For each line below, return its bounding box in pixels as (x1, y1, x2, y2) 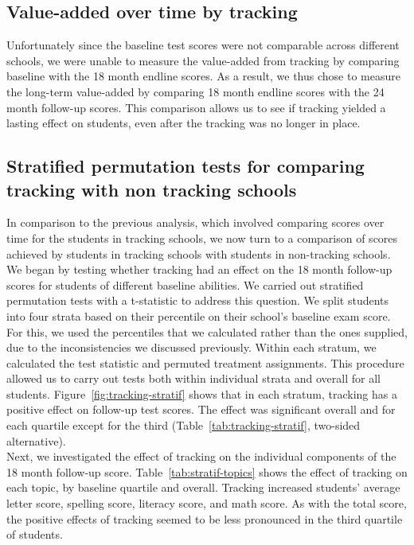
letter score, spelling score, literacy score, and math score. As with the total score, (6, 495, 407, 512)
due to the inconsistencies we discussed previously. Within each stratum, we (6, 339, 377, 356)
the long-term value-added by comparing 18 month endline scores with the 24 (6, 83, 385, 99)
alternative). (6, 432, 66, 449)
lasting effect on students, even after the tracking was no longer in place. (6, 115, 361, 131)
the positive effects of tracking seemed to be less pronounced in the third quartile (6, 510, 403, 527)
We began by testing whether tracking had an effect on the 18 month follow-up (6, 261, 393, 278)
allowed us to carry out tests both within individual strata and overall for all (6, 370, 381, 387)
